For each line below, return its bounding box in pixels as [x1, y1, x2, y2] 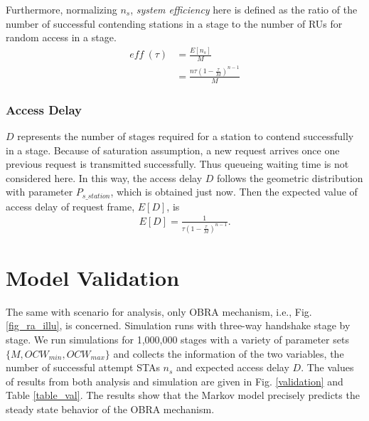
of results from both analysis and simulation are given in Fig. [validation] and [6, 373, 343, 388]
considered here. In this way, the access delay [6, 170, 203, 185]
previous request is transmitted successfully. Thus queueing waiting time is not [6, 156, 349, 171]
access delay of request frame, [6, 198, 135, 213]
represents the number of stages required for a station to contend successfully [17, 128, 354, 143]
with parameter [6, 184, 73, 199]
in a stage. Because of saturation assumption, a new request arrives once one [6, 142, 340, 157]
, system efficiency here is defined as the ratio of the [130, 2, 358, 16]
